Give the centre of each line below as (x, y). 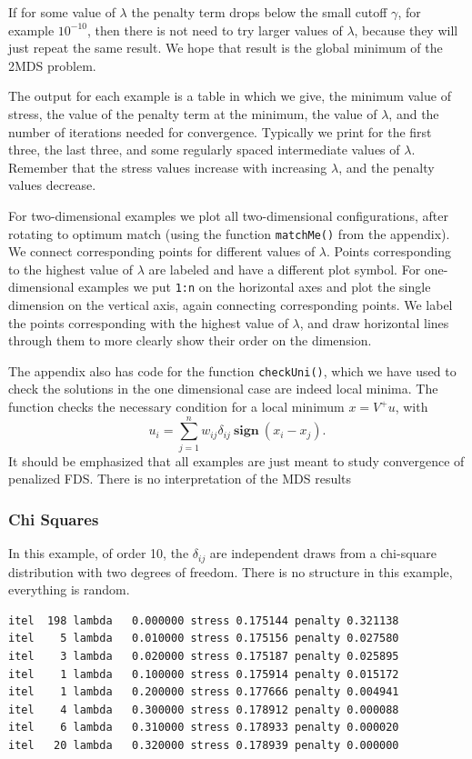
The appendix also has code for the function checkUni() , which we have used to (232, 370)
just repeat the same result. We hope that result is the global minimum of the (226, 48)
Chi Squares (54, 519)
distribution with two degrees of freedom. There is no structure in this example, (231, 571)
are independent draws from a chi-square (323, 553)
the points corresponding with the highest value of (148, 322)
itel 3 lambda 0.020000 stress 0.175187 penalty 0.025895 (204, 657)
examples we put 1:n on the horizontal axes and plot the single (255, 287)
